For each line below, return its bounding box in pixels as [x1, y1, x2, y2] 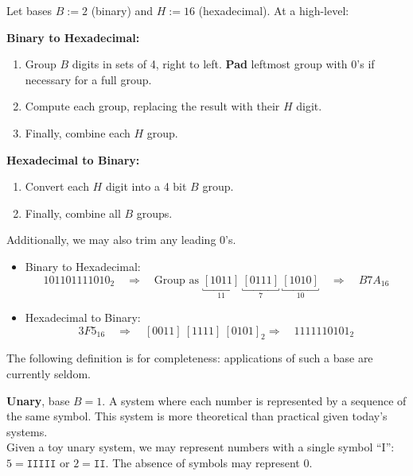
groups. [136, 204, 173, 221]
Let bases [6, 2, 53, 18]
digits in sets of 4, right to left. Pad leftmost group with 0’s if [72, 56, 375, 72]
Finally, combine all [25, 204, 121, 221]
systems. [6, 423, 48, 439]
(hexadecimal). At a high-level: [198, 2, 349, 18]
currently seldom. [6, 365, 91, 381]
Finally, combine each [25, 124, 131, 141]
